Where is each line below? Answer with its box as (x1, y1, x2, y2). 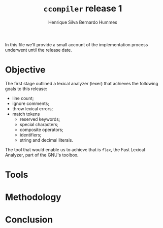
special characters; (19, 121, 59, 127)
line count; (12, 95, 34, 101)
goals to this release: (5, 86, 48, 92)
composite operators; (19, 127, 64, 132)
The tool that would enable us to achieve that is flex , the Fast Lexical (5, 146, 145, 153)
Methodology (5, 192, 62, 203)
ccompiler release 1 (43, 3, 122, 14)
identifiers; (19, 131, 42, 138)
